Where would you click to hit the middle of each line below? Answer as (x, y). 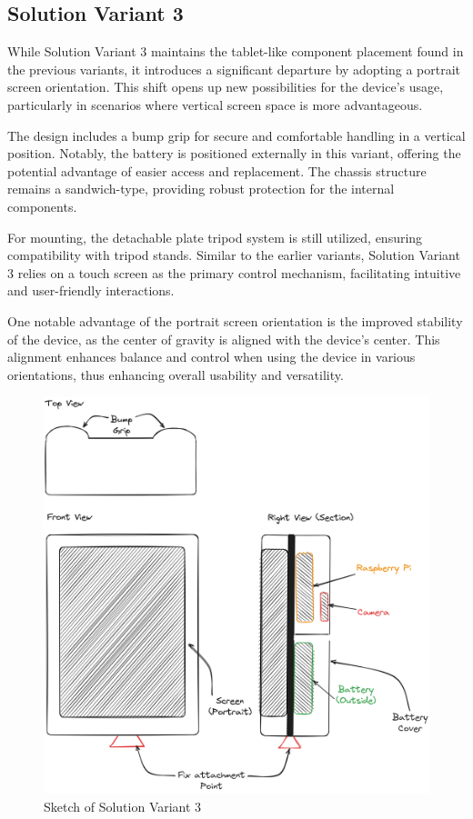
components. (42, 206)
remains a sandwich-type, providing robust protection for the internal (201, 189)
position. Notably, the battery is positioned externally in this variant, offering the (234, 153)
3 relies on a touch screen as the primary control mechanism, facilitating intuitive (234, 272)
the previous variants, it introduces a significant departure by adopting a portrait (234, 69)
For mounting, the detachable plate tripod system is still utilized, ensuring (215, 237)
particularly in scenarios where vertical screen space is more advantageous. (215, 104)
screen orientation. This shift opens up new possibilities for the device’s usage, (226, 87)
